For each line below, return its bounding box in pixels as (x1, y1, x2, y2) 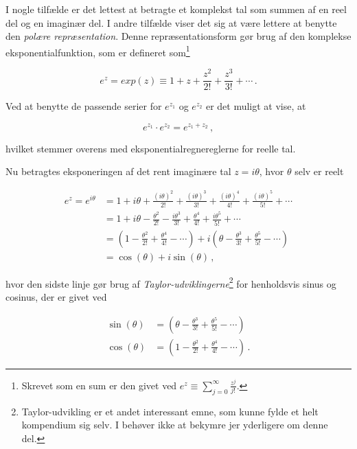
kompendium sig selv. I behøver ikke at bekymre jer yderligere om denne (21, 417, 328, 432)
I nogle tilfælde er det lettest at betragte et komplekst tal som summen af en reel (5, 2, 347, 16)
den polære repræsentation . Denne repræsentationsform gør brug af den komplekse (5, 29, 352, 43)
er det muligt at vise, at (205, 99, 306, 113)
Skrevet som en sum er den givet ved (21, 378, 177, 392)
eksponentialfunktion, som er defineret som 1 (5, 43, 190, 59)
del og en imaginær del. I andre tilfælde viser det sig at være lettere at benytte (5, 15, 337, 30)
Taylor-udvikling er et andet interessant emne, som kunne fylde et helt (21, 404, 319, 418)
